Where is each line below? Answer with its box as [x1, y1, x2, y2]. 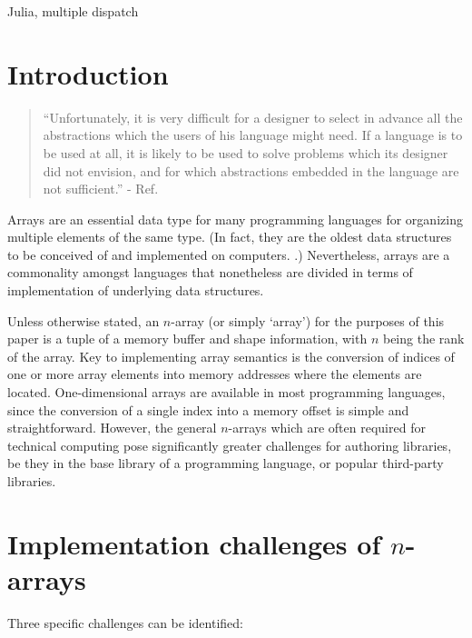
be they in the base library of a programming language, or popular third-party [7, 454, 444, 473]
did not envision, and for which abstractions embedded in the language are [43, 161, 459, 180]
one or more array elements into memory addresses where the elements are [7, 364, 422, 384]
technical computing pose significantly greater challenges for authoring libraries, [7, 435, 452, 454]
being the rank [382, 329, 465, 348]
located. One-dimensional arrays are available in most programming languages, [7, 383, 446, 402]
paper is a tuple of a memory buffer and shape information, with [7, 329, 368, 348]
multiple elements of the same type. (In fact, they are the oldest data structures [7, 227, 452, 246]
